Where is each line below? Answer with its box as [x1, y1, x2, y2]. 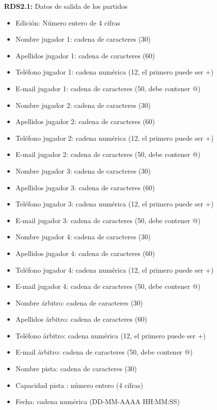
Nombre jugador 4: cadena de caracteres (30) [15, 231, 151, 242]
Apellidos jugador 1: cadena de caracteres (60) [15, 50, 155, 60]
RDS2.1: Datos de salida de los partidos [4, 1, 128, 11]
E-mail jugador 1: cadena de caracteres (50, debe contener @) [15, 83, 201, 93]
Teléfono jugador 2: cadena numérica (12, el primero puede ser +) [15, 132, 214, 143]
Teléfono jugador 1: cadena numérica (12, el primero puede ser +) [15, 67, 214, 77]
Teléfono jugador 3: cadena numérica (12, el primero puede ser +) [15, 199, 214, 209]
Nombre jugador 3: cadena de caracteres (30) [15, 165, 151, 176]
